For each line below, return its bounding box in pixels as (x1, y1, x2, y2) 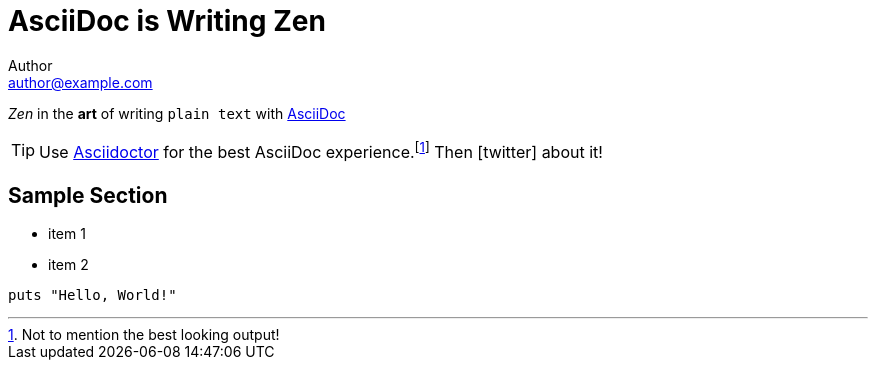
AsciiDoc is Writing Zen (8, 4, 326, 38)
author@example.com (8, 73, 153, 91)
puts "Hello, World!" (8, 286, 177, 303)
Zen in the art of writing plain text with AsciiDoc (8, 104, 346, 122)
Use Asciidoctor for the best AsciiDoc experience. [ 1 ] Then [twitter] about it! (39, 138, 603, 163)
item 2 (48, 255, 89, 273)
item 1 (48, 224, 86, 242)
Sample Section (8, 182, 168, 208)
